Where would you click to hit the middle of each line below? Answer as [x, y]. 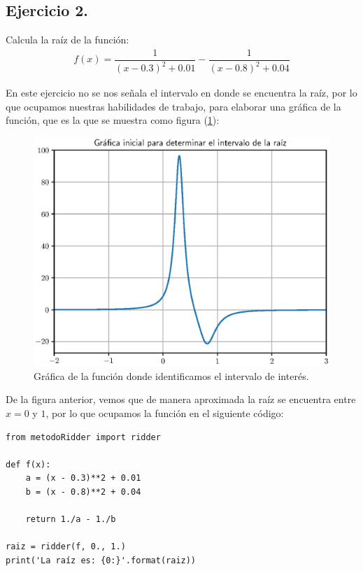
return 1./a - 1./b [71, 520]
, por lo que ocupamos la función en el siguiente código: [165, 413]
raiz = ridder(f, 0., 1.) [66, 547]
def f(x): [28, 464]
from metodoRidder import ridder [83, 437]
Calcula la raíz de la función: [67, 40]
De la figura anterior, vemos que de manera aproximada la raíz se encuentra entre [181, 399]
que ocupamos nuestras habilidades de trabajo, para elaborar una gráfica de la [173, 106]
